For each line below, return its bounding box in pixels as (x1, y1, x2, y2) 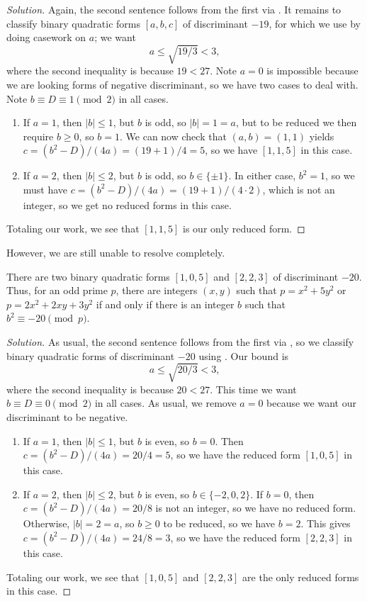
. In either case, (228, 168, 296, 183)
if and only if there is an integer (96, 296, 235, 311)
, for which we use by (269, 16, 361, 30)
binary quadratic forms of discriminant (6, 348, 175, 363)
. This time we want (210, 381, 297, 396)
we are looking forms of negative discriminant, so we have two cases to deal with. (6, 77, 358, 91)
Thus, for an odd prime (6, 283, 108, 298)
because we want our (266, 395, 356, 410)
